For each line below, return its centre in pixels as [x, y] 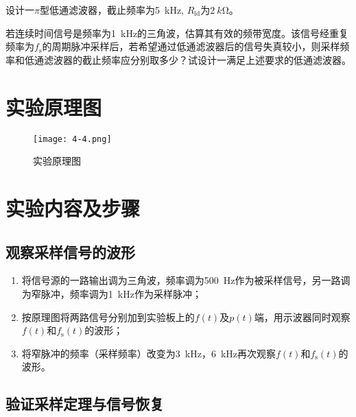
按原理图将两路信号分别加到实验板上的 [108, 317]
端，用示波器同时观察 [302, 317]
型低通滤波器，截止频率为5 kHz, [111, 10]
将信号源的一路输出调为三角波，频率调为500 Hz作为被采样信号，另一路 [181, 280]
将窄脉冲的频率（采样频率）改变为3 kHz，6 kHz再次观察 [149, 353]
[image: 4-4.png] [72, 139]
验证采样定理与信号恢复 [85, 404]
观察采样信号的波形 [70, 251]
